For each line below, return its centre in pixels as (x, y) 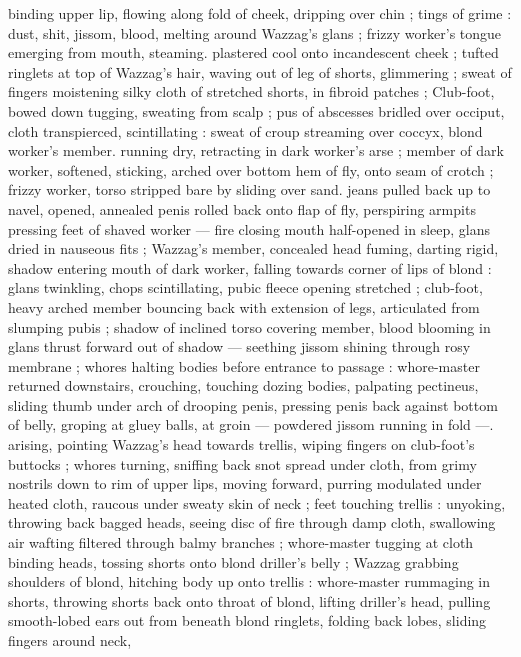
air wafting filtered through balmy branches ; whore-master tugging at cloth (241, 542)
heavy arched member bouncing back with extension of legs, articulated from (244, 306)
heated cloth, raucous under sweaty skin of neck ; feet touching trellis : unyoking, (257, 502)
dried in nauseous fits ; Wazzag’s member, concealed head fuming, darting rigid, (253, 248)
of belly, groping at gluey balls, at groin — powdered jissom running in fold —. (251, 424)
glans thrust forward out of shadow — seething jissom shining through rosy (239, 346)
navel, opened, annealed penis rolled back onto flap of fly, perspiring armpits (242, 208)
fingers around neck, (70, 640)
